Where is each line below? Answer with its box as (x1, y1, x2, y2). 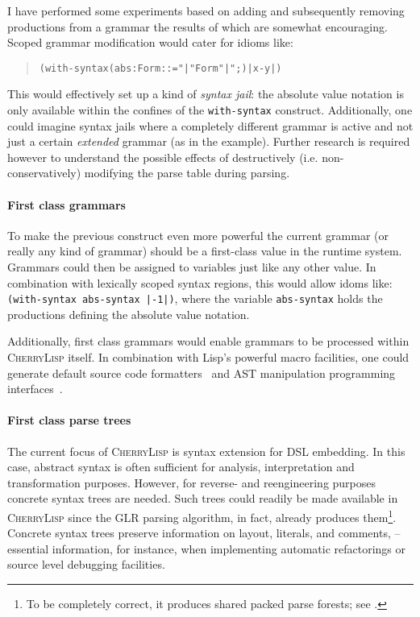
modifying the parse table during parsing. (84, 164, 290, 181)
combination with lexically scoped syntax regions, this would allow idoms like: (7, 274, 393, 291)
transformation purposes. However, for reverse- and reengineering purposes (7, 474, 376, 491)
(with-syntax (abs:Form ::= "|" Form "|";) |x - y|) (39, 62, 282, 74)
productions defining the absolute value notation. (7, 305, 250, 322)
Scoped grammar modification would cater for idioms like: (7, 34, 293, 51)
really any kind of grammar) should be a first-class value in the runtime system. (7, 242, 402, 259)
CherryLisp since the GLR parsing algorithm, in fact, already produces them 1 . (7, 507, 397, 525)
